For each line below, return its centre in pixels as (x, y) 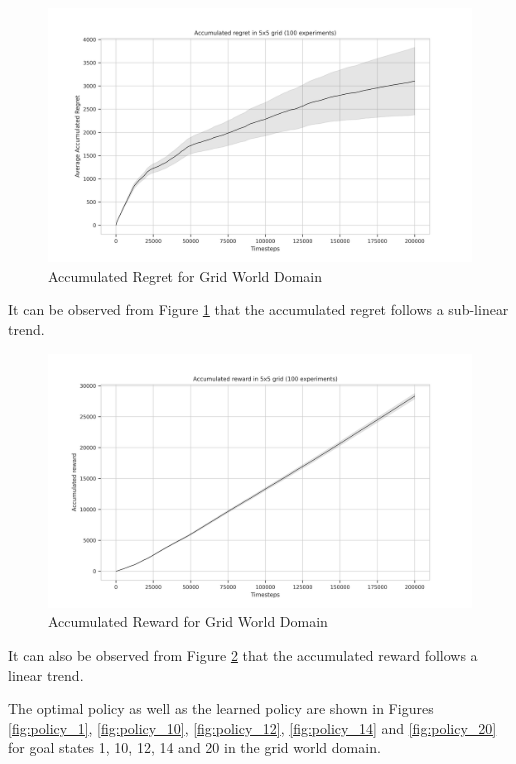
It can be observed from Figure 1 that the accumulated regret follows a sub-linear (258, 309)
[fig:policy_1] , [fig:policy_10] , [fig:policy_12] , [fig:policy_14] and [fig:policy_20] (252, 727)
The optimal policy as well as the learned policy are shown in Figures (221, 708)
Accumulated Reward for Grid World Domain (188, 621)
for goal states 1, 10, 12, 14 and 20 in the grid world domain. (194, 747)
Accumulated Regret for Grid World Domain (185, 275)
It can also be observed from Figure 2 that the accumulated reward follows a (243, 655)
